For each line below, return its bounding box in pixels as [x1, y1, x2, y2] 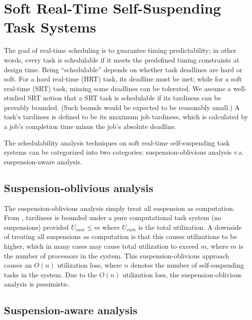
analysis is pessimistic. [4, 279, 70, 289]
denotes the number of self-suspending [130, 260, 244, 270]
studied [4, 93, 26, 103]
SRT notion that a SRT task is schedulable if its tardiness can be [28, 93, 221, 103]
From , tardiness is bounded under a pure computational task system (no [4, 212, 221, 223]
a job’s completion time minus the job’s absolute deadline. [4, 121, 177, 131]
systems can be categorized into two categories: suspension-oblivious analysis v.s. [4, 147, 244, 157]
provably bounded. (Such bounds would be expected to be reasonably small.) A [4, 102, 240, 112]
